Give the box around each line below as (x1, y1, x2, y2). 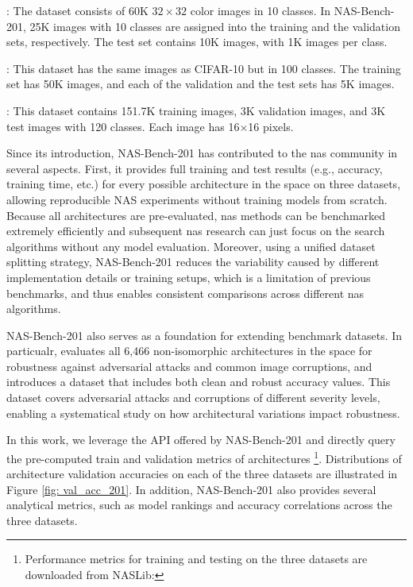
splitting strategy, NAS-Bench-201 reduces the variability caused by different (6, 253, 380, 270)
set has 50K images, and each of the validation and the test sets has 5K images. (6, 75, 395, 92)
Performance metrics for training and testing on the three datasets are (25, 550, 368, 567)
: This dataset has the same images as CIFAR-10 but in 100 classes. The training (6, 60, 401, 76)
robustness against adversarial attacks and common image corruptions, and (6, 357, 372, 374)
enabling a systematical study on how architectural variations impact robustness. (6, 404, 400, 421)
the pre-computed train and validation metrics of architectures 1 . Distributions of (6, 447, 402, 466)
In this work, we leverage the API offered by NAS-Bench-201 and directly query (6, 431, 396, 448)
